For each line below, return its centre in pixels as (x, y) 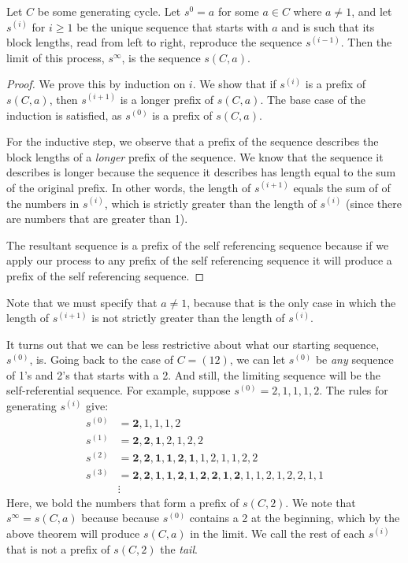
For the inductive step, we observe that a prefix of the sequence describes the (193, 141)
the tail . (179, 548)
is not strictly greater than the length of (188, 318)
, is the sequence (161, 57)
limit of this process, (56, 57)
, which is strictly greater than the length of (210, 203)
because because (121, 518)
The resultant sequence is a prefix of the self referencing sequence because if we (198, 244)
